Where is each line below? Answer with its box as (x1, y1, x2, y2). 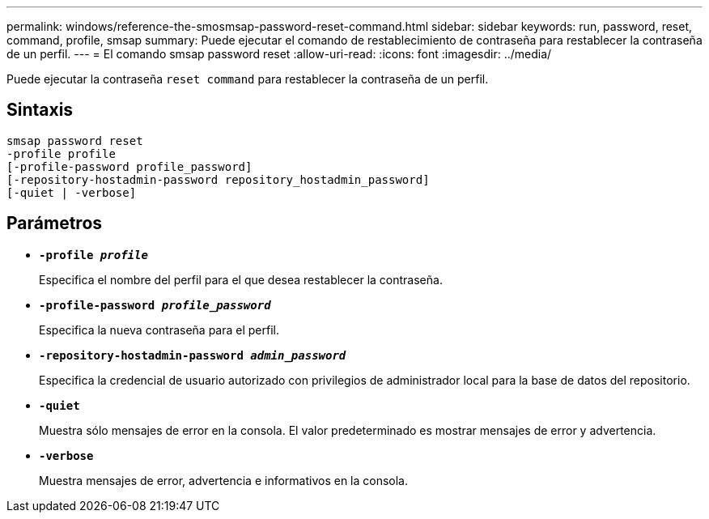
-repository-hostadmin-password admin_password (39, 348, 346, 362)
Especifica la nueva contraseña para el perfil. (39, 322, 280, 337)
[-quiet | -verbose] (6, 185, 137, 199)
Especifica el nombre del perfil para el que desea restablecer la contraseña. (39, 272, 443, 287)
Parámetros (6, 213, 103, 234)
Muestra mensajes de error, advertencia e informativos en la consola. (39, 473, 409, 487)
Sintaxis (6, 100, 74, 121)
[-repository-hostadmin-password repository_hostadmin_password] (6, 172, 430, 186)
